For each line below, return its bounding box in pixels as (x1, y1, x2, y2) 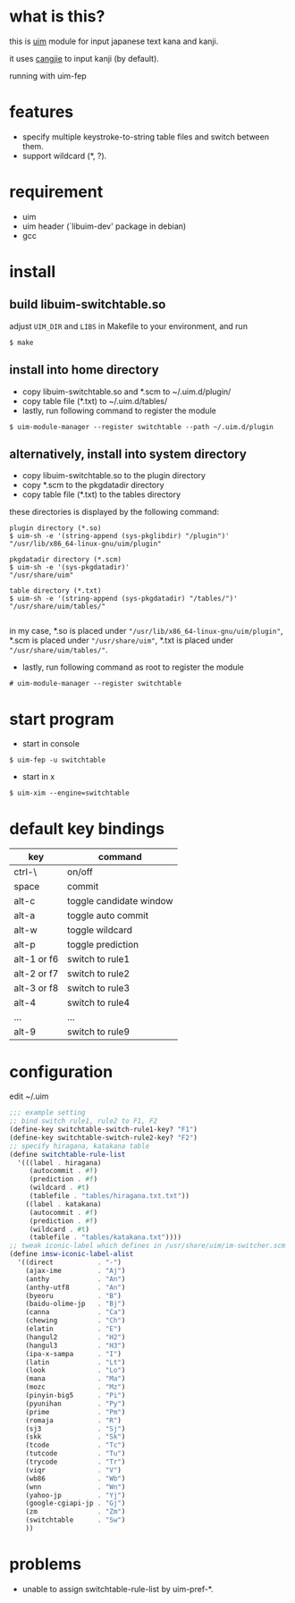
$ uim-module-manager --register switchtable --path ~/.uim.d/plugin (9, 422, 274, 431)
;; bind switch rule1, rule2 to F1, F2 (9, 1117, 158, 1126)
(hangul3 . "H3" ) (25, 1341, 126, 1350)
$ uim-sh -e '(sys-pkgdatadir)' (9, 563, 130, 572)
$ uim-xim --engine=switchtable (9, 789, 130, 797)
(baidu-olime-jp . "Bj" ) (25, 1299, 126, 1309)
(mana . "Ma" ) (25, 1374, 126, 1383)
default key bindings (9, 818, 165, 839)
